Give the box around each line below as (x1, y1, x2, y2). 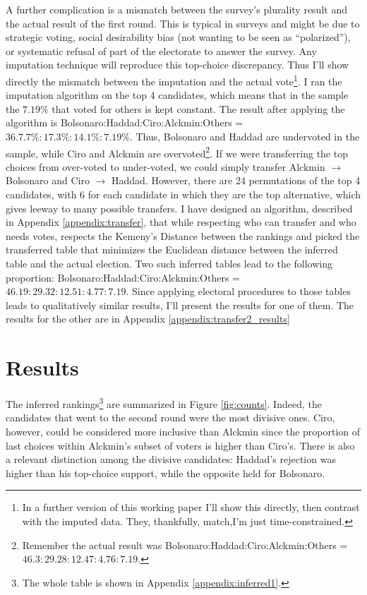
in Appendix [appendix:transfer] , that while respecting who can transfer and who (6, 215, 356, 229)
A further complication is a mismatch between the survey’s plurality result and (6, 2, 347, 16)
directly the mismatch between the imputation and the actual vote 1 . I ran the (6, 71, 342, 88)
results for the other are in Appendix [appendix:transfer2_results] (6, 311, 290, 326)
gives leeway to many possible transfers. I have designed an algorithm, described (6, 200, 353, 215)
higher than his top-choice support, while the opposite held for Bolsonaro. (6, 465, 325, 480)
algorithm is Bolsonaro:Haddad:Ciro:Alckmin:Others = (6, 115, 243, 130)
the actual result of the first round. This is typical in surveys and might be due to (6, 16, 360, 30)
